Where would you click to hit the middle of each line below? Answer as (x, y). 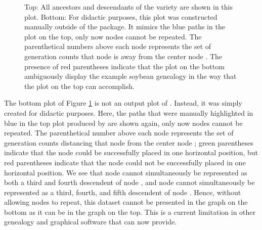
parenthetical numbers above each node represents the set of (118, 46)
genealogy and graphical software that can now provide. (91, 222)
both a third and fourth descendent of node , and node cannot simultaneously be (129, 182)
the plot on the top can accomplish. (79, 86)
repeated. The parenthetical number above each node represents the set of (119, 133)
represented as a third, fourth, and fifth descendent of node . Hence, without (123, 192)
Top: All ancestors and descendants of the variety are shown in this (129, 7)
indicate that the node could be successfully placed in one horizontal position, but (131, 152)
